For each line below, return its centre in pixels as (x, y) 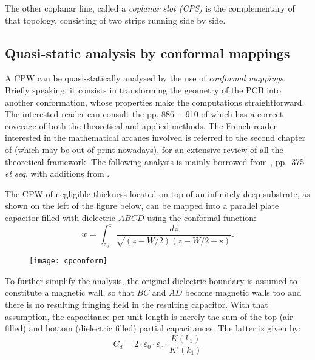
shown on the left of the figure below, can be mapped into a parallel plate (142, 205)
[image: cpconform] (68, 261)
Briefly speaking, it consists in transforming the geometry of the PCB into (143, 90)
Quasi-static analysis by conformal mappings (147, 53)
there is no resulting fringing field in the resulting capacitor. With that (137, 304)
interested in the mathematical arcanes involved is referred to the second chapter (155, 138)
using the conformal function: (202, 217)
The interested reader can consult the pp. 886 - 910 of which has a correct (144, 114)
